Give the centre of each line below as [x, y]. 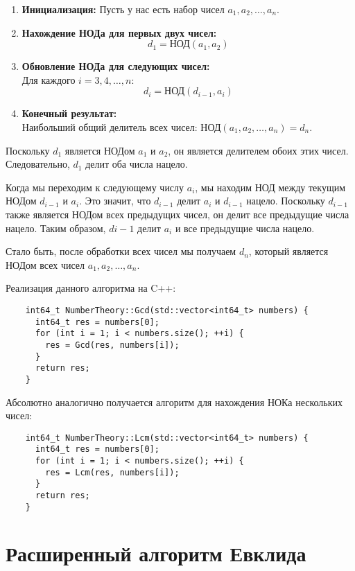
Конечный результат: [69, 113]
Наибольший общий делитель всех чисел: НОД [121, 126]
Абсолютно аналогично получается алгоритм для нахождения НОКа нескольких [174, 402]
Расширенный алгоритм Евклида [156, 553]
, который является [288, 251]
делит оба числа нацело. [137, 164]
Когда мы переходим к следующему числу [95, 187]
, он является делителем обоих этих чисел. [258, 150]
